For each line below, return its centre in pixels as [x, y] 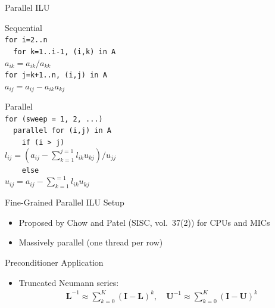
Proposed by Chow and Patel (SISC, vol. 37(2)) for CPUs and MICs [144, 222]
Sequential [24, 27]
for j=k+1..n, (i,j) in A [56, 75]
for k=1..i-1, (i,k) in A [65, 52]
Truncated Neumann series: [69, 282]
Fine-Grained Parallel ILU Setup [65, 202]
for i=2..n [26, 40]
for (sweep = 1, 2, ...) [54, 119]
